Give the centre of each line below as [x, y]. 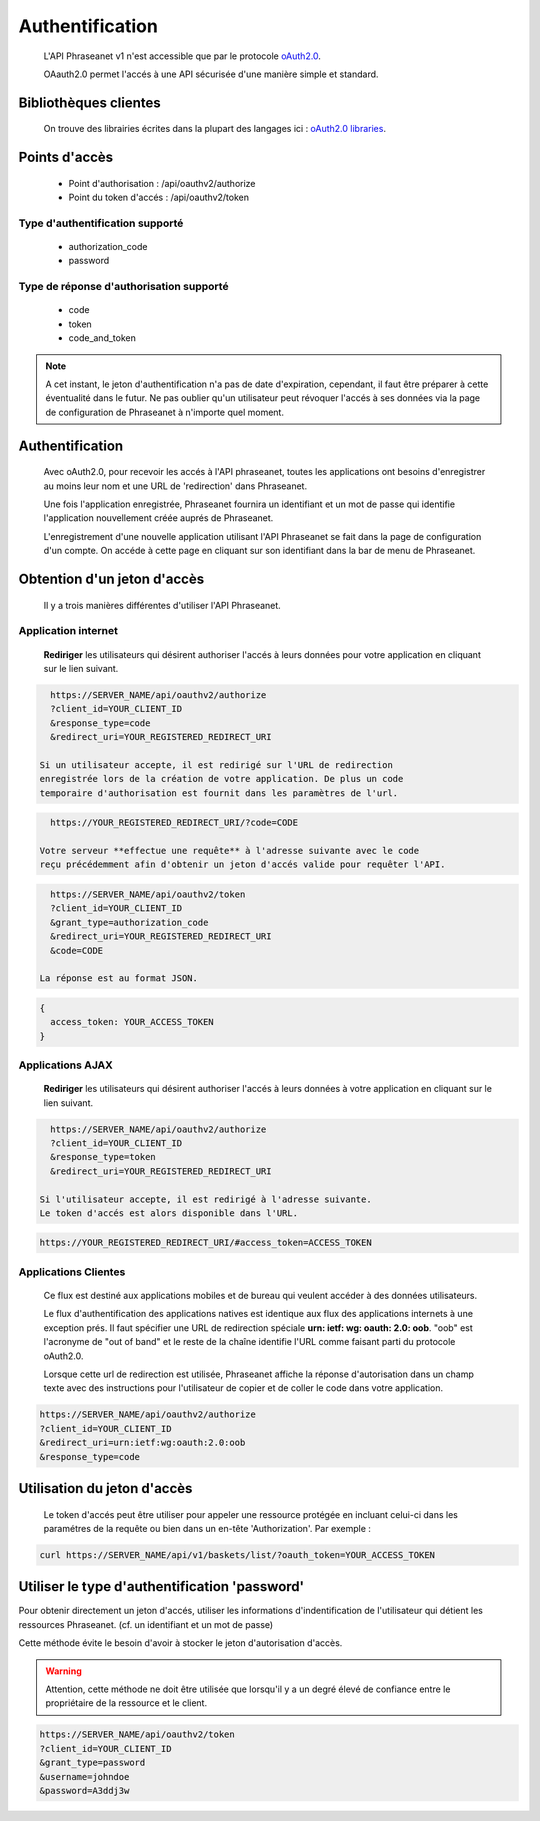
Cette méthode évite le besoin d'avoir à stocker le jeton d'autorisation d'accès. [180, 1643]
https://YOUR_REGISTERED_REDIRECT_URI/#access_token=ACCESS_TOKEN [205, 1243]
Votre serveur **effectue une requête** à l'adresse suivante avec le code [229, 850]
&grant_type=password [92, 1763]
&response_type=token [103, 1157]
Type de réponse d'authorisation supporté [123, 287]
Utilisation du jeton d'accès [105, 1488]
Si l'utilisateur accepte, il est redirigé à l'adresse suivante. [205, 1199]
